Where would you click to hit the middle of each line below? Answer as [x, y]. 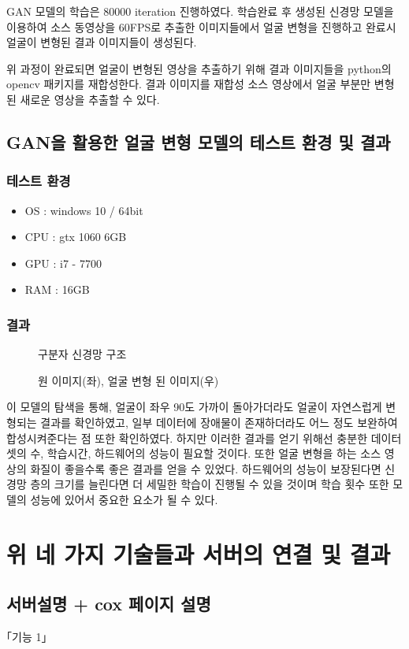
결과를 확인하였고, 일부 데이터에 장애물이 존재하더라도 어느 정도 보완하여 [219, 422]
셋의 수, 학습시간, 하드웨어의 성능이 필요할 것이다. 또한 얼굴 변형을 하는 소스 [194, 453]
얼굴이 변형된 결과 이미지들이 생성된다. [102, 42]
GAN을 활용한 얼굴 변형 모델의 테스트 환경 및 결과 [199, 141]
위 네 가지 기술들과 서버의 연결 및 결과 [199, 553]
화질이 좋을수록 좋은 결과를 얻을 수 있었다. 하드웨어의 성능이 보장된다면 [206, 468]
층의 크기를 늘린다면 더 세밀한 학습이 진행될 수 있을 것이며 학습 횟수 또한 [210, 484]
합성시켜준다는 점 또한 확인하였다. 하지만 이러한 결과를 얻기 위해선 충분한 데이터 [204, 438]
